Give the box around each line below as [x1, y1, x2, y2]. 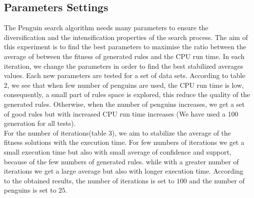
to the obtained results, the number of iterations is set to [4, 175, 174, 185]
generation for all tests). [4, 118, 76, 128]
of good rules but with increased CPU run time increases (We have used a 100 [4, 108, 238, 119]
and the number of [189, 175, 245, 185]
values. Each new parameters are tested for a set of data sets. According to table [4, 70, 245, 80]
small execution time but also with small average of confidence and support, [4, 146, 232, 157]
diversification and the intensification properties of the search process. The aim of [4, 32, 248, 42]
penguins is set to [4, 185, 57, 195]
